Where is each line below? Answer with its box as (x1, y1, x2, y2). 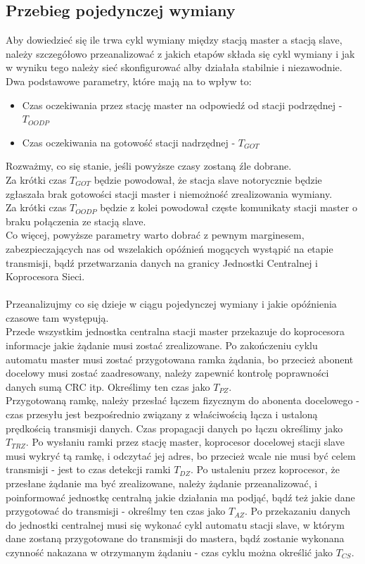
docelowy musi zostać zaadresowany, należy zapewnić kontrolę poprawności (6, 365, 329, 380)
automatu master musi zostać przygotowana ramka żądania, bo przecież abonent (6, 351, 354, 366)
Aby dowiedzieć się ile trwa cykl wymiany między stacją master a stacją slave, (6, 32, 342, 47)
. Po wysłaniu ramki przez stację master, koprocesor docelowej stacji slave (25, 434, 345, 449)
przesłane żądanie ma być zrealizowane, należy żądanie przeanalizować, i (6, 476, 318, 491)
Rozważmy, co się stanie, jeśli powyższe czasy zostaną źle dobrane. (6, 158, 292, 173)
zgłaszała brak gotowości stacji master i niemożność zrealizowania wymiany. (6, 186, 333, 201)
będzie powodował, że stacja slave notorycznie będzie (94, 172, 322, 187)
